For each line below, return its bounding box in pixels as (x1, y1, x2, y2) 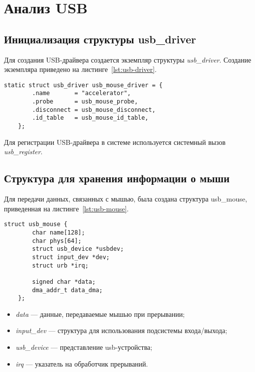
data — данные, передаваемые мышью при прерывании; (15, 308, 185, 319)
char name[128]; (32, 229, 85, 236)
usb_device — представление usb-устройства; (15, 342, 153, 352)
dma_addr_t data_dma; (32, 286, 103, 294)
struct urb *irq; (32, 262, 89, 269)
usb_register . (4, 146, 43, 157)
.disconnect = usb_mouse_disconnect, (32, 106, 156, 113)
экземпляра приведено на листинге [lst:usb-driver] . (4, 64, 157, 74)
